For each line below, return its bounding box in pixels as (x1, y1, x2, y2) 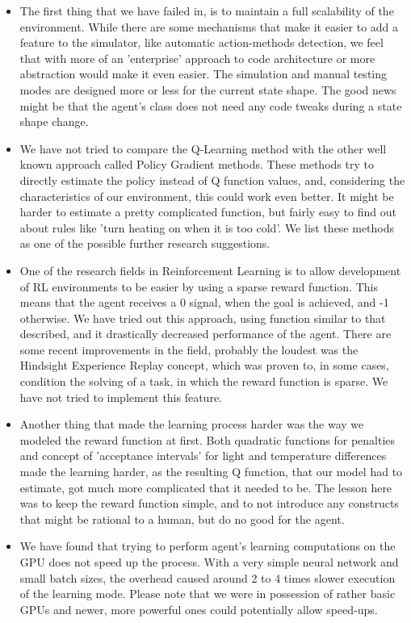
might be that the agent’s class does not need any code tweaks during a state (19, 97, 402, 114)
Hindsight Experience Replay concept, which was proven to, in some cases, (19, 357, 389, 374)
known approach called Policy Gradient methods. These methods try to (19, 156, 374, 173)
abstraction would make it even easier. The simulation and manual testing (19, 65, 387, 82)
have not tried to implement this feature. (19, 388, 223, 405)
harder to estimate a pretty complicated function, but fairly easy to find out (19, 203, 397, 220)
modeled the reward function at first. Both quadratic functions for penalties (19, 431, 396, 448)
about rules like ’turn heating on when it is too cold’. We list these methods (19, 219, 395, 236)
